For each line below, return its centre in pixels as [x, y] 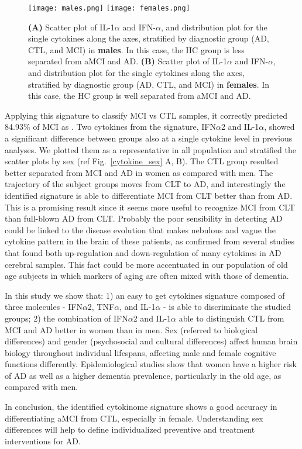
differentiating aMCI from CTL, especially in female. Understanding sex [134, 418]
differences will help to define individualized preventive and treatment [130, 429]
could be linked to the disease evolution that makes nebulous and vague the [140, 229]
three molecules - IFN [44, 307]
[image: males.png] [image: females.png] [109, 8]
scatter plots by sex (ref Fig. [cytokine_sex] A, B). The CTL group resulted [142, 161]
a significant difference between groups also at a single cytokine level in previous [149, 138]
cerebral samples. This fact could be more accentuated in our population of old [146, 264]
